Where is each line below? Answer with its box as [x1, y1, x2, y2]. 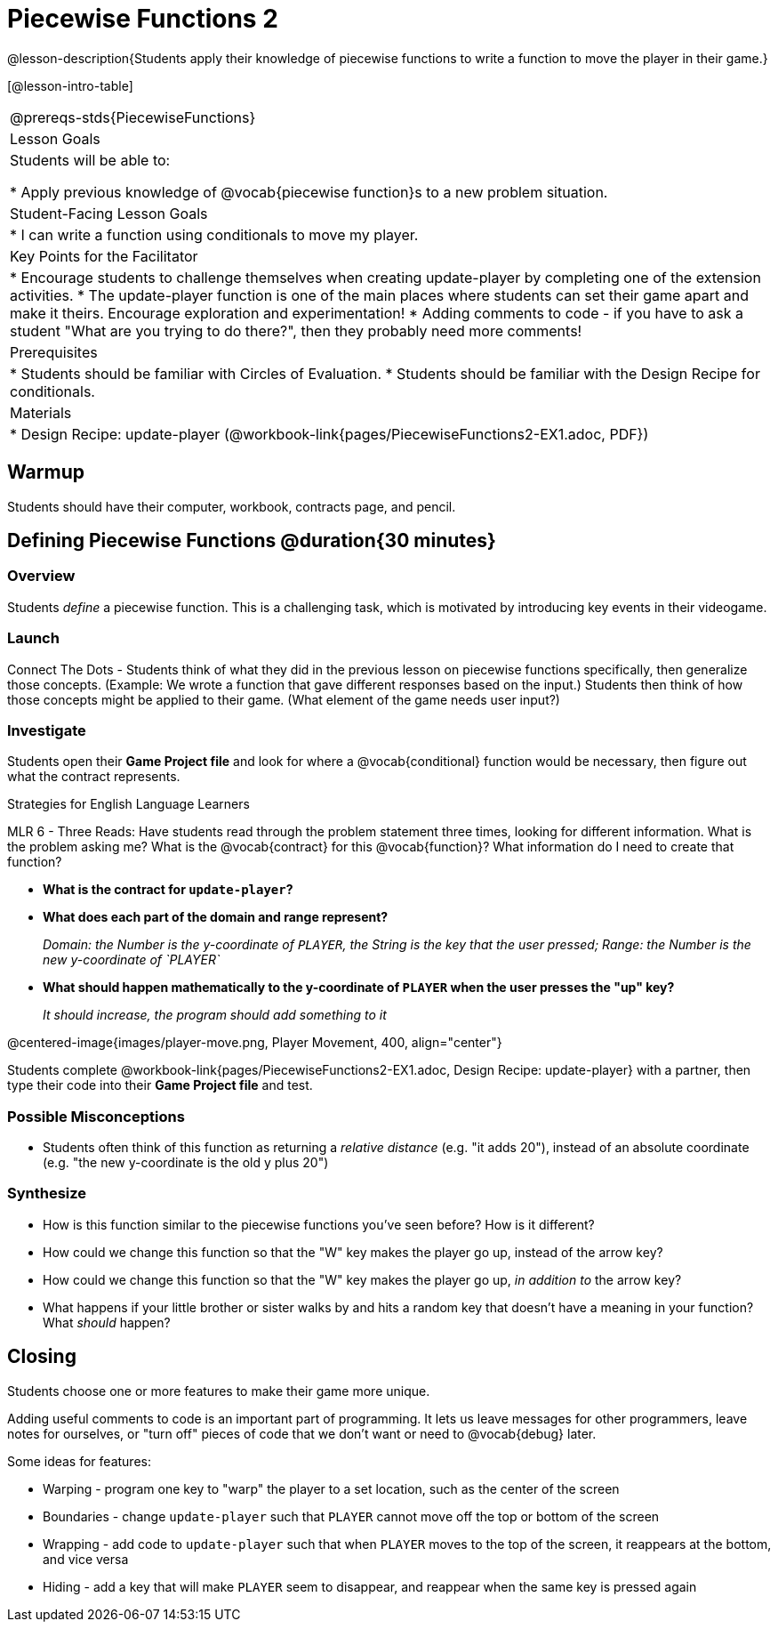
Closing [7, 1345, 76, 1368]
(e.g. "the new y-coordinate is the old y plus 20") [43, 1155, 329, 1171]
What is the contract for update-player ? [43, 882, 293, 898]
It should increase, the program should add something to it [43, 1007, 387, 1023]
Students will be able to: [10, 150, 171, 169]
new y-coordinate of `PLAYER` [43, 952, 221, 968]
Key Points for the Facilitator [10, 246, 198, 265]
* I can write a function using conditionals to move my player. [10, 225, 419, 244]
